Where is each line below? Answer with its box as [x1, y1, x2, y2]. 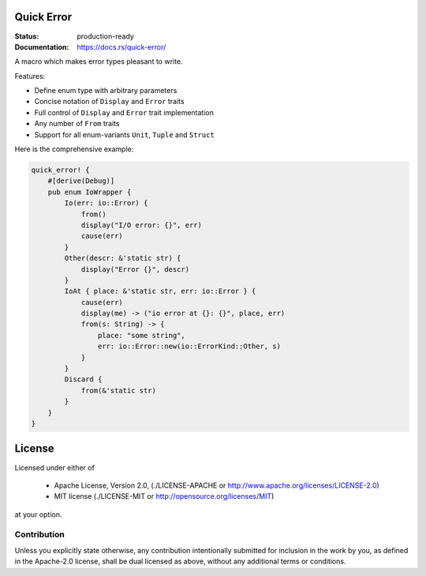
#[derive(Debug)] [47, 177, 115, 185]
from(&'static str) [80, 386, 157, 395]
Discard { [64, 375, 103, 384]
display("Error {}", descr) [80, 265, 189, 273]
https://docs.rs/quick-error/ [77, 42, 166, 51]
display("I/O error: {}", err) [80, 221, 203, 229]
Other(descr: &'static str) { [64, 254, 181, 263]
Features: [14, 71, 46, 80]
